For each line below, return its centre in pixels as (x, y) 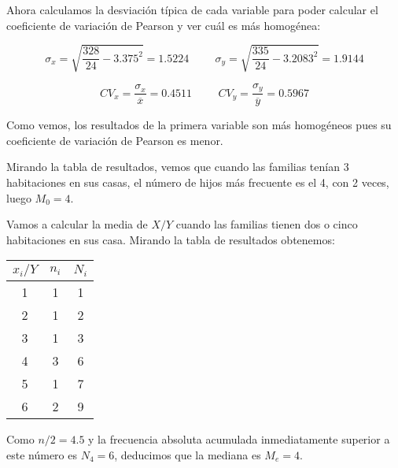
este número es (42, 454)
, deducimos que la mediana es (188, 454)
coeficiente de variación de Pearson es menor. (115, 140)
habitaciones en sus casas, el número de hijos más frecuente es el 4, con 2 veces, (198, 182)
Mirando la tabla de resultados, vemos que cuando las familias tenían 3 (178, 167)
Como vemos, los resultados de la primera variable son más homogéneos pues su (199, 125)
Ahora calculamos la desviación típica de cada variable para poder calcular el (192, 9)
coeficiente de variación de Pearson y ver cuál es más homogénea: (164, 25)
